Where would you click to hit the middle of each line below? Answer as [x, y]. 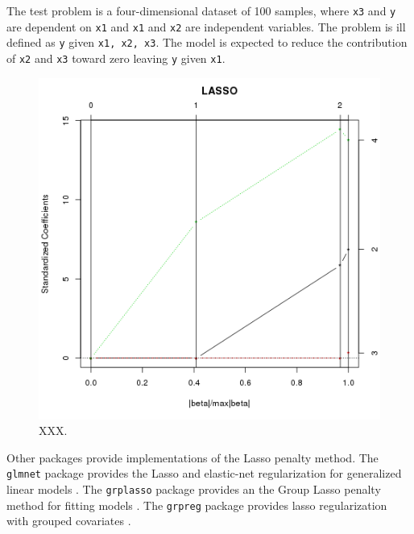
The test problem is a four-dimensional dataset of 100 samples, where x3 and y [201, 10]
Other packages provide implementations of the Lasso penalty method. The [193, 457]
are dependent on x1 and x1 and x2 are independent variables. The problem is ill [206, 26]
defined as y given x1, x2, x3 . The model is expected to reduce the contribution [207, 42]
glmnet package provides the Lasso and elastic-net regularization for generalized [204, 473]
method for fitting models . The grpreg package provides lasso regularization [197, 505]
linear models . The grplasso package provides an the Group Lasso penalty [194, 489]
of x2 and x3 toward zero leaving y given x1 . [116, 58]
